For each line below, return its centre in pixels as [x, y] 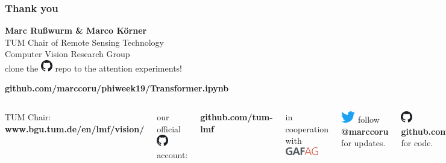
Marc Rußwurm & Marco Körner [76, 30]
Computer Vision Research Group [68, 54]
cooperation [307, 128]
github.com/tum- [237, 117]
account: [172, 154]
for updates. [363, 143]
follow [369, 119]
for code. [417, 143]
